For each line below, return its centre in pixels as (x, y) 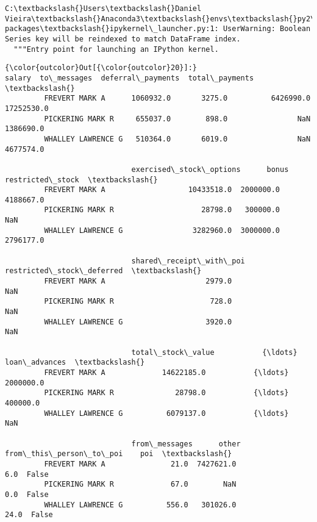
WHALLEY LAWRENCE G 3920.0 (138, 322)
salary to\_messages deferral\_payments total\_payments (130, 78)
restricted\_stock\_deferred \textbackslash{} (103, 271)
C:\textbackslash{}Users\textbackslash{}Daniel (103, 9)
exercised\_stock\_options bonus (210, 169)
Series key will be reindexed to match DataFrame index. (123, 39)
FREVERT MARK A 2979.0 (138, 281)
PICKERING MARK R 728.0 (138, 302)
